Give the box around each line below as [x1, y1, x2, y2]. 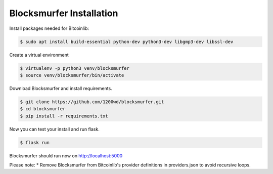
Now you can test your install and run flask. [9, 126, 100, 132]
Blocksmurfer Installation [9, 8, 118, 19]
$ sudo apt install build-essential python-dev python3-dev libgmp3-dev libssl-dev [20, 38, 234, 45]
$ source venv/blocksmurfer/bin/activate [20, 72, 124, 78]
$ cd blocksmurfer [20, 106, 66, 112]
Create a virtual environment [9, 52, 69, 58]
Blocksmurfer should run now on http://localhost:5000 [9, 152, 123, 159]
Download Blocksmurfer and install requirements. [9, 85, 112, 91]
